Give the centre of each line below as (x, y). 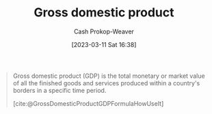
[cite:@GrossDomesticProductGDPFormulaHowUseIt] (88, 103)
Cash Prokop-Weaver (104, 31)
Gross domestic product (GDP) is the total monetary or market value (109, 76)
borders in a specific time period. (59, 90)
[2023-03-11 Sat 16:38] (104, 44)
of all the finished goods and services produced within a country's (106, 83)
